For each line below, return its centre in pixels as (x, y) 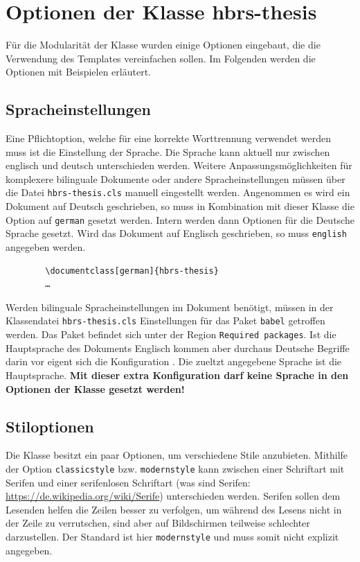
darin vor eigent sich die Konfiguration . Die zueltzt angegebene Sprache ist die (174, 361)
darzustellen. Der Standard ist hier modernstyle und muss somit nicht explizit (172, 536)
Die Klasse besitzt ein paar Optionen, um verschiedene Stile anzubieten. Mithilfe (177, 455)
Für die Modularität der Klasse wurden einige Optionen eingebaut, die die (163, 45)
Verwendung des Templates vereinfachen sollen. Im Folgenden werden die (161, 58)
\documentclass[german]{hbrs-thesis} (132, 271)
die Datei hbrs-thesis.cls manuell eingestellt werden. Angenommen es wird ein (178, 192)
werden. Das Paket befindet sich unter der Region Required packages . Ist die (171, 334)
